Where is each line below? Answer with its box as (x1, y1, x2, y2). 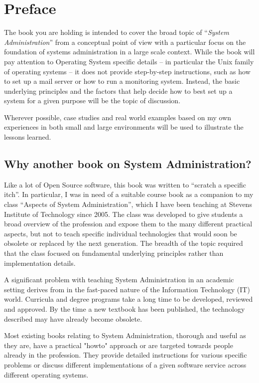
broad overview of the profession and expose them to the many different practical (4, 218, 253, 229)
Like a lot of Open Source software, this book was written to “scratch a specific (4, 179, 247, 190)
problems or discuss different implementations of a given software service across (4, 359, 247, 370)
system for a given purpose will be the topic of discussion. (4, 95, 181, 106)
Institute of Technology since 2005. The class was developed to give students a (4, 208, 243, 219)
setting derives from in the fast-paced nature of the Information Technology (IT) (4, 284, 250, 294)
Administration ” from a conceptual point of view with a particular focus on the (4, 36, 246, 47)
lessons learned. (4, 132, 51, 142)
